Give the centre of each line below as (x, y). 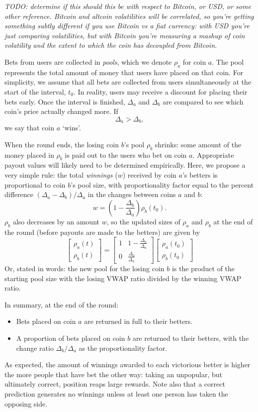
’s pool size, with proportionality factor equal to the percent (162, 184)
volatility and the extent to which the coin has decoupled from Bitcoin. (111, 45)
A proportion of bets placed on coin (71, 338)
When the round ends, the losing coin (62, 144)
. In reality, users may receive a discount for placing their (160, 91)
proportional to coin (35, 184)
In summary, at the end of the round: (61, 304)
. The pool (228, 61)
